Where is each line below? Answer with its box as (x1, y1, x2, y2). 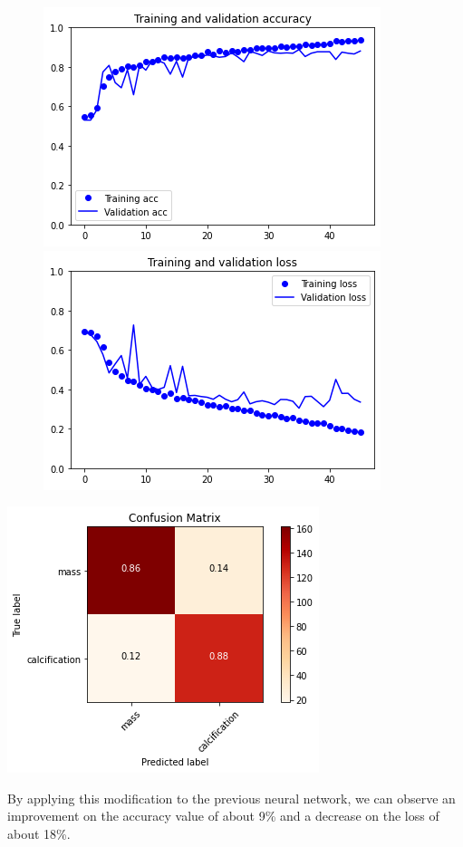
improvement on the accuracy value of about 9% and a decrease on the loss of (7, 806, 439, 825)
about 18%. (7, 823, 71, 842)
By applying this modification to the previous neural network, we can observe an (7, 788, 456, 807)
